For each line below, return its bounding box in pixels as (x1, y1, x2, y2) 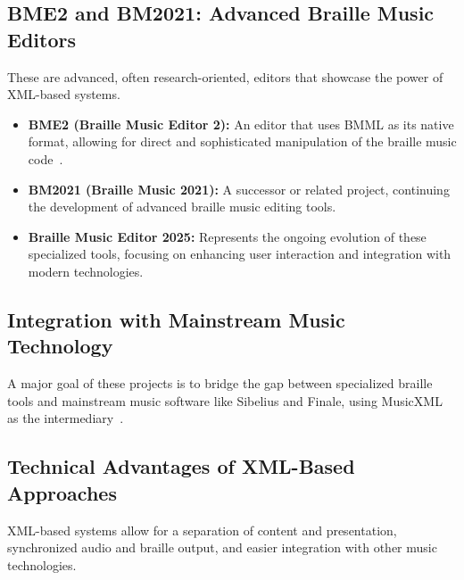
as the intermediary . (7, 409, 124, 427)
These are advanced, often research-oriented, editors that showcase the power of (7, 67, 443, 86)
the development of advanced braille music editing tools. (28, 197, 336, 216)
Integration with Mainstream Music (7, 305, 345, 333)
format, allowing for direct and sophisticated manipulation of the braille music (28, 132, 457, 151)
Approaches (7, 478, 117, 506)
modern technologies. (28, 261, 144, 280)
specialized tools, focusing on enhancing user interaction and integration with (28, 244, 452, 263)
